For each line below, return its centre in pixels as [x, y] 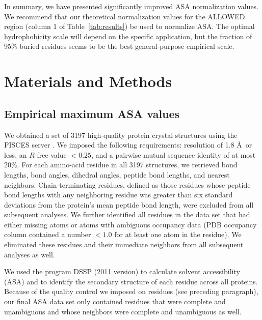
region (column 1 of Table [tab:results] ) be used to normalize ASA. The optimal [129, 26]
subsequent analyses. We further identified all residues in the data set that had [127, 214]
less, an [16, 154]
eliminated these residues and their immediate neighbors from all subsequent [124, 244]
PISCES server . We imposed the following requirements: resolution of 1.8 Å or [128, 145]
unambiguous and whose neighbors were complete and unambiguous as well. [123, 311]
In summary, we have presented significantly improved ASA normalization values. [132, 6]
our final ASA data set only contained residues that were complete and [115, 301]
